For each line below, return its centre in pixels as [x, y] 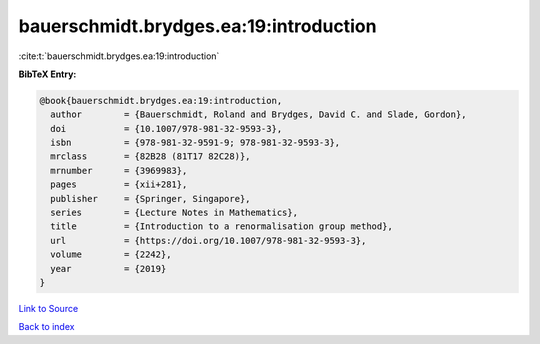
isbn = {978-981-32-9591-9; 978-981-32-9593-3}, [195, 143]
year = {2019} [108, 268]
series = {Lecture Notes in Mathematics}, [174, 213]
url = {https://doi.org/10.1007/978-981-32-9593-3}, [208, 240]
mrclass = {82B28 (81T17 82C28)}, [150, 156]
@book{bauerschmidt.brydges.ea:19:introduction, [161, 100]
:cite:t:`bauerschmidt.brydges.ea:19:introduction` [119, 56]
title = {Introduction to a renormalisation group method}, [222, 226]
